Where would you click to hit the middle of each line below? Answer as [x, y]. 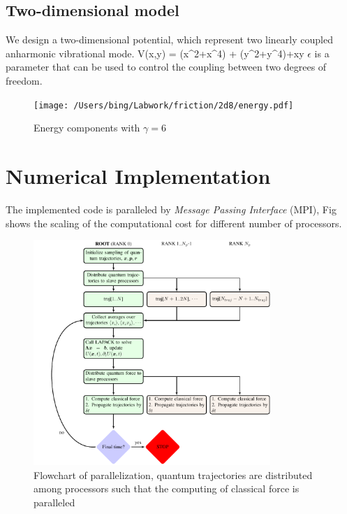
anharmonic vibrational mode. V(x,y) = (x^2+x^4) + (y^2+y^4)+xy [155, 53]
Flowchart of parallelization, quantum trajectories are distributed [173, 474]
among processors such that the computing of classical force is [167, 488]
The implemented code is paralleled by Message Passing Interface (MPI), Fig [171, 209]
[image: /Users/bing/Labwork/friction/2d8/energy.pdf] [164, 105]
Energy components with [87, 128]
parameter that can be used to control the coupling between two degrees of [166, 67]
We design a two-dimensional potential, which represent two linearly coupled [169, 40]
